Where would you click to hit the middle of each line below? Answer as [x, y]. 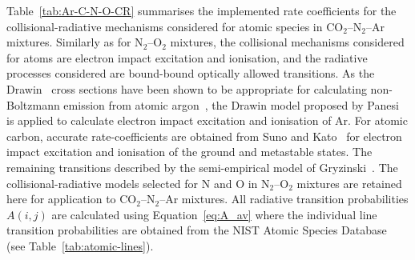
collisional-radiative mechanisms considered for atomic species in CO [175, 26]
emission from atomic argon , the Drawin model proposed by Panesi [231, 104]
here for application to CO [72, 199]
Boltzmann [33, 104]
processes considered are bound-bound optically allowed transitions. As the [191, 73]
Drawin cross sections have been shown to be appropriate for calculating [187, 88]
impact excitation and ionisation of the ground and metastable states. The [189, 152]
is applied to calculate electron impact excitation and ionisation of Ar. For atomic [207, 120]
